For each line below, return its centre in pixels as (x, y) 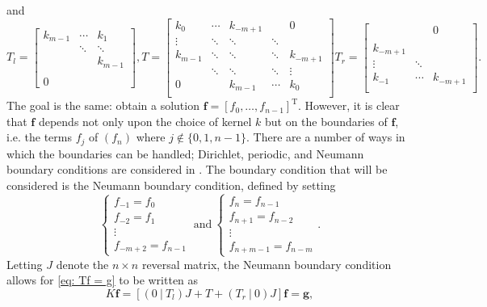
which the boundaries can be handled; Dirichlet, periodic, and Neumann (185, 153)
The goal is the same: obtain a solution (103, 105)
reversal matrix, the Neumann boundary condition (267, 264)
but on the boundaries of (326, 121)
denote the (82, 264)
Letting (25, 264)
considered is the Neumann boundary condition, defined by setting (171, 185)
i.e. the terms (39, 137)
